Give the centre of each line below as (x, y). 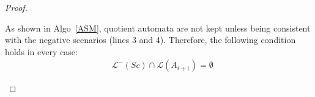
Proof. (16, 7)
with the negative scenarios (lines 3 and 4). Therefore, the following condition (150, 40)
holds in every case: (41, 51)
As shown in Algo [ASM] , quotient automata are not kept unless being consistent (158, 28)
